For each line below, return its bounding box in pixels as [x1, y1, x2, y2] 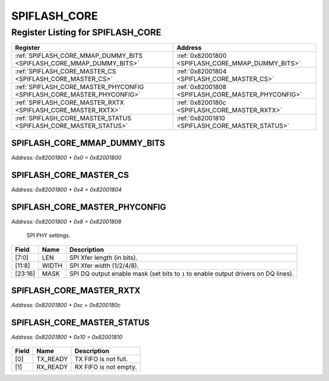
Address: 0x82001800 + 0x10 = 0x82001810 [11, 333, 123, 341]
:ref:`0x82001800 [176, 52, 227, 60]
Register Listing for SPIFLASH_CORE [11, 27, 161, 38]
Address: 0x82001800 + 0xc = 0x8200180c [11, 302, 121, 309]
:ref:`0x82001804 [176, 67, 227, 76]
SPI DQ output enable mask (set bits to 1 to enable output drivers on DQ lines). [69, 269, 294, 277]
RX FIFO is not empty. [74, 363, 137, 371]
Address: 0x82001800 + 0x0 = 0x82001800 [11, 154, 122, 161]
